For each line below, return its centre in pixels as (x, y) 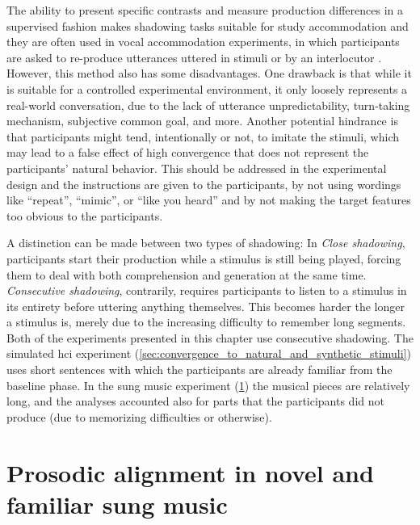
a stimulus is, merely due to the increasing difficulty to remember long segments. (206, 322)
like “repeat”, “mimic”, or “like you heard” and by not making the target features (209, 200)
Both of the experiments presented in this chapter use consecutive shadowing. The (210, 337)
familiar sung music (117, 504)
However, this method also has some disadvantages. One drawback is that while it (209, 73)
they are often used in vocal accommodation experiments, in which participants (203, 42)
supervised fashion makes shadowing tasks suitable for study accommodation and (208, 25)
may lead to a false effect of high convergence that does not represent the (188, 152)
